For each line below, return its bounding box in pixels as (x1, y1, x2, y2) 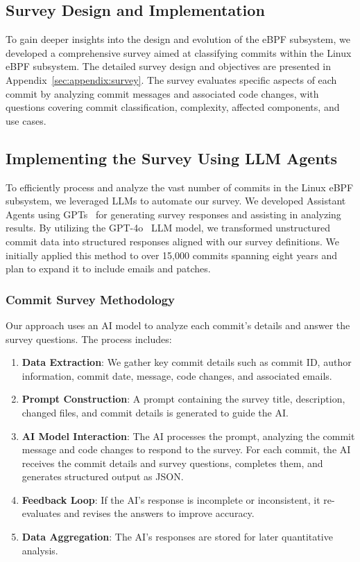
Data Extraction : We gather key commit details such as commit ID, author (22, 355, 352, 369)
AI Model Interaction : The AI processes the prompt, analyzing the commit (22, 428, 355, 443)
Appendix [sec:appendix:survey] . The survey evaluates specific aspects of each (6, 72, 337, 87)
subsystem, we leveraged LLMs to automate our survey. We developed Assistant (6, 193, 346, 208)
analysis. (22, 543, 58, 557)
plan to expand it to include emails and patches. (6, 261, 211, 276)
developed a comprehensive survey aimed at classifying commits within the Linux (6, 45, 352, 60)
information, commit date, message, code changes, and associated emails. (22, 368, 332, 383)
